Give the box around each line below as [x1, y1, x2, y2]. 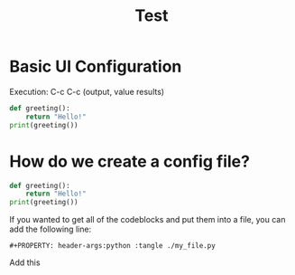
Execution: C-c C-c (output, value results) [9, 86, 165, 97]
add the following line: [9, 223, 92, 235]
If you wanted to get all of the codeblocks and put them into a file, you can [9, 214, 286, 225]
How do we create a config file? [9, 151, 251, 172]
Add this [9, 257, 41, 268]
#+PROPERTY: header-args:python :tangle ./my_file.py [9, 242, 217, 251]
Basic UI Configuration [9, 56, 182, 77]
